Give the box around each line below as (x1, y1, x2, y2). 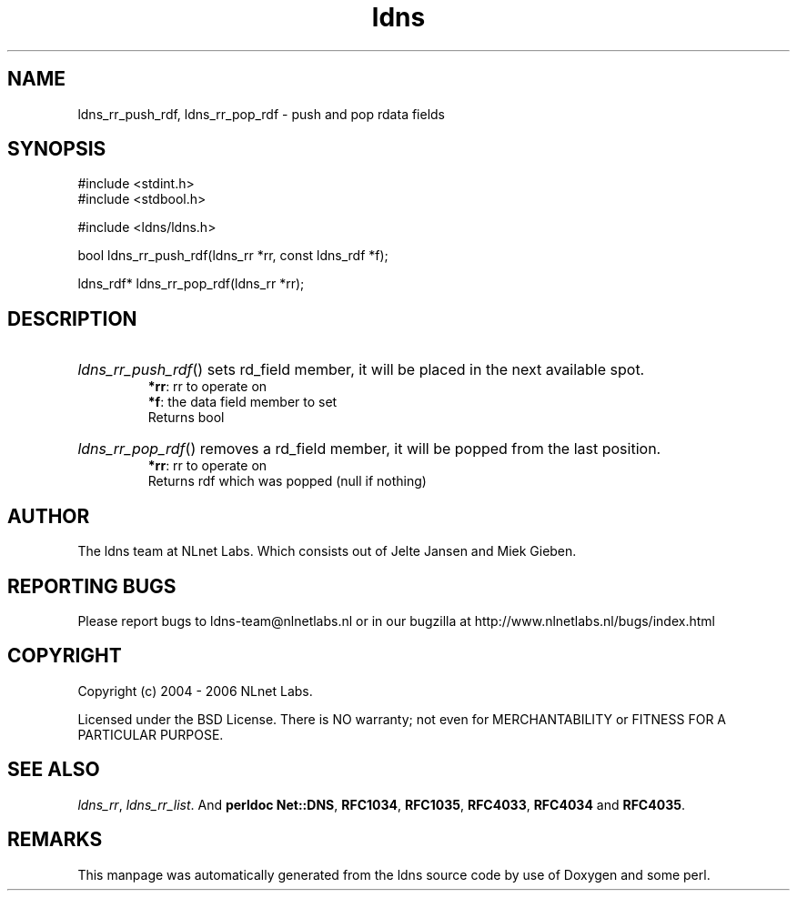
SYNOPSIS (7, 137, 106, 161)
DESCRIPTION (7, 307, 137, 330)
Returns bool (147, 409, 225, 426)
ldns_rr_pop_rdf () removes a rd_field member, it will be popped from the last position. (77, 439, 661, 459)
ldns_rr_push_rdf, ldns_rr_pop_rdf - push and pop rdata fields (77, 106, 446, 122)
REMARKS (7, 828, 103, 852)
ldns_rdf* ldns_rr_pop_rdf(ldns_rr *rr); (77, 276, 305, 292)
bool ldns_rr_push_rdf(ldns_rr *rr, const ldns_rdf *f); (77, 247, 388, 264)
